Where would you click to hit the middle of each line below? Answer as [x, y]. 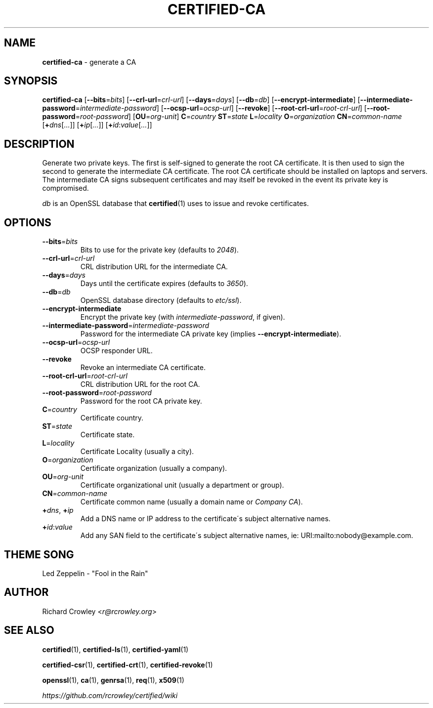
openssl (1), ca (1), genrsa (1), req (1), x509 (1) [113, 680]
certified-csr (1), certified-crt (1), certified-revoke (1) [128, 665]
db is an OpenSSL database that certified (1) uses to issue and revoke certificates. [175, 204]
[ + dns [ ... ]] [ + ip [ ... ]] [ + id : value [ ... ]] [97, 125]
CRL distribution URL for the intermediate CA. [154, 267]
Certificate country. [112, 418]
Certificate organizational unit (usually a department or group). [182, 485]
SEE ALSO [29, 630]
